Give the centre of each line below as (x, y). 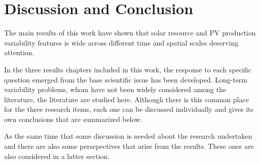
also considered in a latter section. (57, 156)
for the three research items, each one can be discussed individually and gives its (129, 109)
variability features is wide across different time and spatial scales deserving (121, 42)
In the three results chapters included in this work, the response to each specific (128, 69)
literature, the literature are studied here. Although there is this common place (126, 99)
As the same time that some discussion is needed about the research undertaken (128, 136)
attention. (19, 52)
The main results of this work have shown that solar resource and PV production (130, 33)
